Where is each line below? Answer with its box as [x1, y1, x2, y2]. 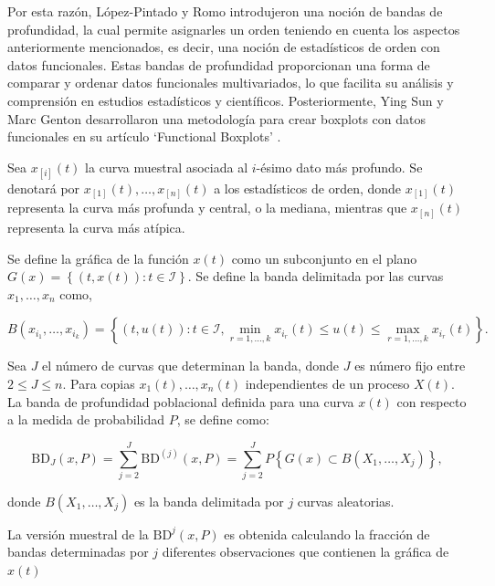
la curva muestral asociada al [85, 157, 248, 176]
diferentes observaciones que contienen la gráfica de [162, 542, 449, 561]
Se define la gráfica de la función [7, 248, 189, 267]
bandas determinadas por [7, 542, 149, 561]
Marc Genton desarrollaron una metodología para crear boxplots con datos [7, 109, 426, 128]
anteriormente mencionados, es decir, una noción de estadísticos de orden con [7, 37, 440, 57]
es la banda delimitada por [133, 491, 284, 510]
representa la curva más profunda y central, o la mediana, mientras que [7, 198, 407, 217]
